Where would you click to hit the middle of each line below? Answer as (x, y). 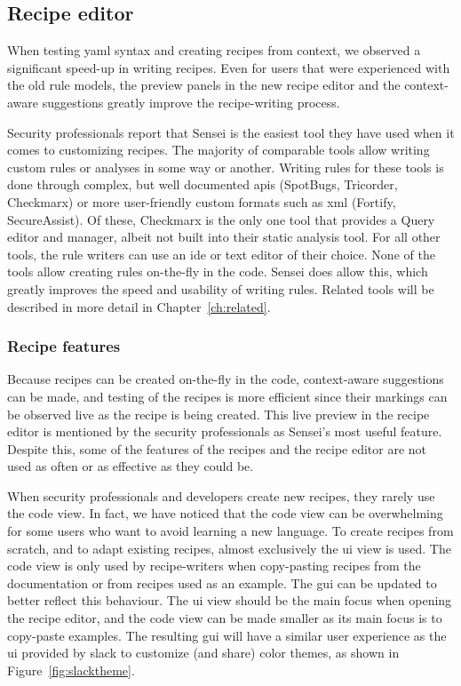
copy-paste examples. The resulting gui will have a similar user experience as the (227, 635)
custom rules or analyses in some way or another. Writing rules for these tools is (226, 167)
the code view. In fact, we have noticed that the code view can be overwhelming (225, 513)
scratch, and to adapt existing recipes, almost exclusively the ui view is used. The (229, 548)
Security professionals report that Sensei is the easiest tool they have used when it (231, 132)
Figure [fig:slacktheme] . (71, 670)
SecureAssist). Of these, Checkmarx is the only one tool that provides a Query (221, 219)
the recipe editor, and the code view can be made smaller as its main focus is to (225, 618)
